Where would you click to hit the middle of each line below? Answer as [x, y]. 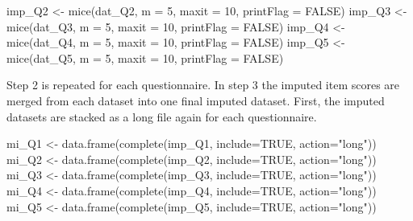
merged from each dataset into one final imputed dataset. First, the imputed [196, 100]
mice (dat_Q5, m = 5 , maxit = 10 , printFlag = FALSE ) [145, 57]
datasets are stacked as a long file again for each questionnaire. [162, 116]
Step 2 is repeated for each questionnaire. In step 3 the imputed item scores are [203, 85]
